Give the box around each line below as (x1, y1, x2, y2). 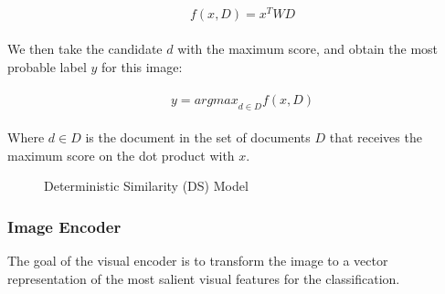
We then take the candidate (7, 39, 163, 58)
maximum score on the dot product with (7, 145, 235, 164)
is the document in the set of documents (85, 128, 311, 147)
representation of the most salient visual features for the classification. (7, 268, 400, 288)
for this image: (101, 57, 183, 76)
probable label (7, 57, 87, 76)
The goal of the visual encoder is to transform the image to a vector (7, 251, 388, 270)
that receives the (329, 128, 422, 147)
